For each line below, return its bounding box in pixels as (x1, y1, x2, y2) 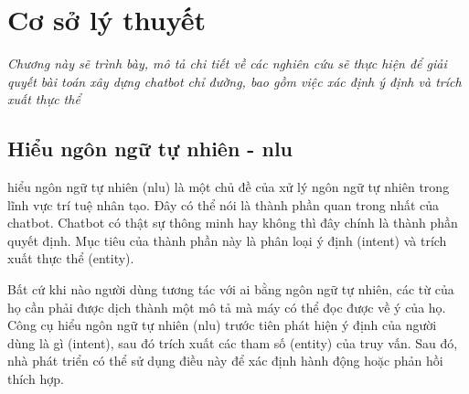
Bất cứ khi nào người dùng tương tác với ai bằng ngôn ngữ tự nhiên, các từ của (7, 280, 454, 299)
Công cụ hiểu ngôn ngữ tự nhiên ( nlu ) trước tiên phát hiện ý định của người (7, 315, 437, 335)
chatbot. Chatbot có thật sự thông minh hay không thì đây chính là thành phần (7, 213, 458, 232)
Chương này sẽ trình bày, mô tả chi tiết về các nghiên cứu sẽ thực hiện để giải (7, 54, 447, 73)
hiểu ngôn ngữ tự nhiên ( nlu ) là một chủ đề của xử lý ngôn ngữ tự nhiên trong (7, 177, 450, 197)
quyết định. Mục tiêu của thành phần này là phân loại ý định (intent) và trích (7, 230, 447, 250)
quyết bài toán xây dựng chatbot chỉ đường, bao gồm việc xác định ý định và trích (7, 71, 462, 91)
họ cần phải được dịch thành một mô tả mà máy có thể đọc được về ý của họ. (7, 297, 446, 316)
